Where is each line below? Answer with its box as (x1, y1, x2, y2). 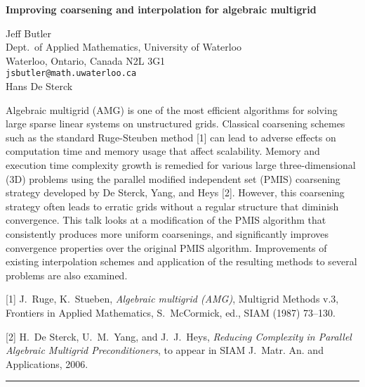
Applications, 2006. (6, 356, 88, 371)
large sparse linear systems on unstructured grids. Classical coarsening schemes (6, 116, 345, 131)
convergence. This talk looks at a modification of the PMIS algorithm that (6, 212, 326, 227)
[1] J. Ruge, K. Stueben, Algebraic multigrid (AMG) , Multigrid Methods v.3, (6, 291, 339, 306)
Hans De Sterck (6, 79, 73, 94)
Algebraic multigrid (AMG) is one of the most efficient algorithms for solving (6, 102, 338, 117)
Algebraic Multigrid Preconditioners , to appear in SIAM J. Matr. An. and (6, 343, 324, 357)
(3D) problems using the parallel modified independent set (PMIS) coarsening (6, 171, 340, 186)
